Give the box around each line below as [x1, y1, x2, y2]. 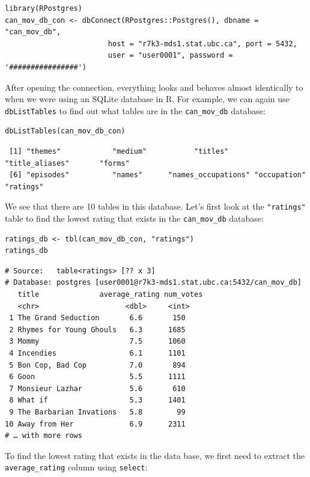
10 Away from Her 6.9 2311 [5, 419, 186, 428]
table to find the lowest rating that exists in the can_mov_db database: [5, 212, 264, 225]
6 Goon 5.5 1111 [9, 372, 186, 381]
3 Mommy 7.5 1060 [9, 337, 186, 346]
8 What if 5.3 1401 [9, 396, 186, 405]
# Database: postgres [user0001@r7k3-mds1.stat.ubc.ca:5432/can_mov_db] [5, 278, 302, 287]
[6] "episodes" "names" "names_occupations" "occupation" [9, 171, 306, 180]
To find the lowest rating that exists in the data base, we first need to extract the [5, 449, 305, 461]
